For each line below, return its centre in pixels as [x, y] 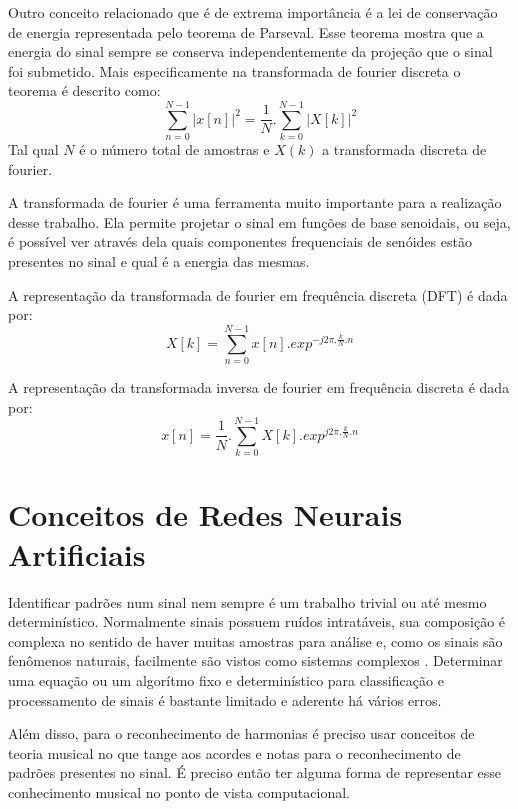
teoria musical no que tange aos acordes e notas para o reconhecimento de [234, 752]
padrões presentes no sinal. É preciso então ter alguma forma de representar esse [255, 772]
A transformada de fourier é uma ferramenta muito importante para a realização [255, 202]
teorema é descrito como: [84, 90]
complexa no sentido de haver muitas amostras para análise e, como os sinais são [255, 640]
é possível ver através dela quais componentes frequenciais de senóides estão [240, 241]
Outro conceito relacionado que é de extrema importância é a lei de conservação [253, 12]
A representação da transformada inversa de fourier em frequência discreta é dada [259, 386]
